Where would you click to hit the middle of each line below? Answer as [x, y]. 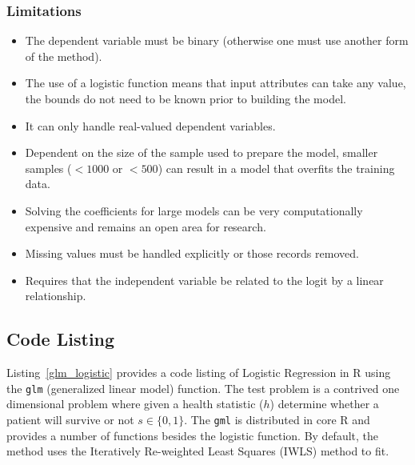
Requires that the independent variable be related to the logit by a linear [204, 280]
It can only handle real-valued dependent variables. [150, 125]
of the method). [64, 56]
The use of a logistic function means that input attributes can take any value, [215, 83]
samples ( [48, 168]
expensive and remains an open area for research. [146, 226]
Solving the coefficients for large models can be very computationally [194, 210]
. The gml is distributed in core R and [277, 419]
